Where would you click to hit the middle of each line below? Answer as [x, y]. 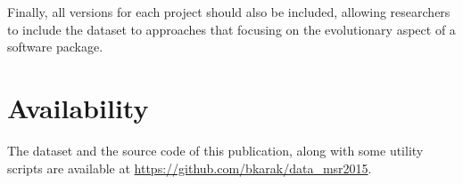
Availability [78, 107]
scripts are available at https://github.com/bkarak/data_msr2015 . [190, 168]
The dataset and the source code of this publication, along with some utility [215, 150]
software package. [55, 47]
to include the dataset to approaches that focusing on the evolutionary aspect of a [231, 29]
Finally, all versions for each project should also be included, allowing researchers [229, 12]
